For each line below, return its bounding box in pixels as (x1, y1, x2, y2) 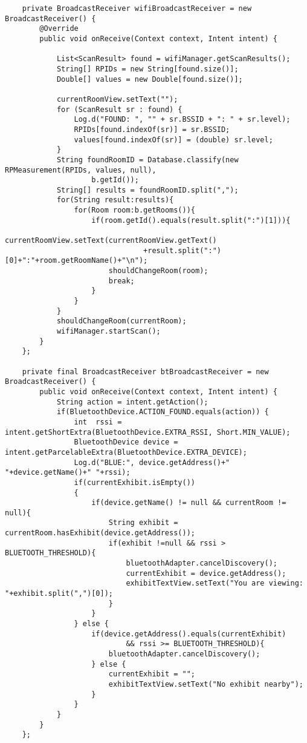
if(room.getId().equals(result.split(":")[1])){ (91, 216, 291, 225)
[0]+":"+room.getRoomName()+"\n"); (5, 256, 148, 265)
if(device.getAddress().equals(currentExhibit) (91, 629, 286, 638)
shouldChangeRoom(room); (108, 266, 208, 276)
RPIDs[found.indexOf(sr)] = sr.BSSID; (74, 125, 230, 134)
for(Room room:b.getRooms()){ (74, 206, 195, 215)
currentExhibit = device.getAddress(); (126, 569, 286, 578)
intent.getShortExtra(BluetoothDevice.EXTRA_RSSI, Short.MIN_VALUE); (5, 428, 291, 437)
